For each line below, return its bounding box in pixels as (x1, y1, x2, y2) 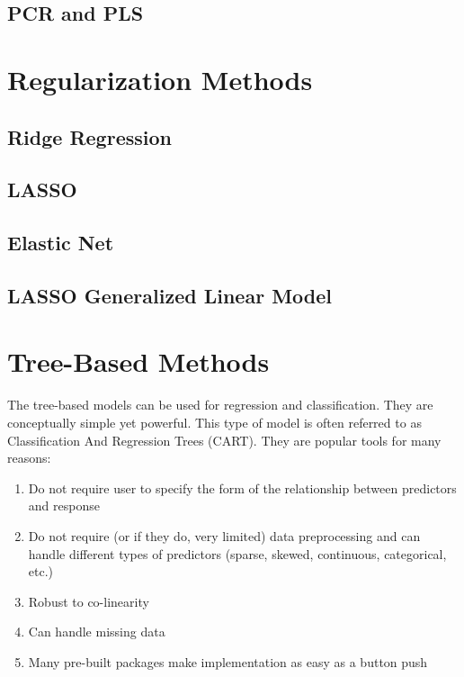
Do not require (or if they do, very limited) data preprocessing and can (28, 526, 421, 545)
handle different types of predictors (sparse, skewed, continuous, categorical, (28, 544, 447, 563)
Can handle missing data (28, 622, 165, 641)
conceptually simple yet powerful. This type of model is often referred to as (7, 413, 422, 431)
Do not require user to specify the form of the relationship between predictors (28, 478, 457, 497)
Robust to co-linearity (28, 591, 149, 610)
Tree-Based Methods (7, 343, 270, 380)
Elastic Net (7, 229, 114, 257)
